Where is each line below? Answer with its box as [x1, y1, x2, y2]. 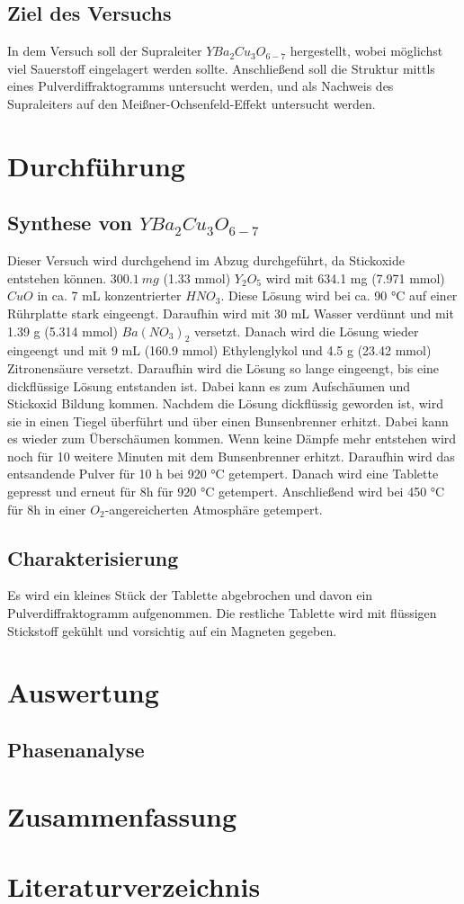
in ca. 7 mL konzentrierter [37, 286, 182, 305]
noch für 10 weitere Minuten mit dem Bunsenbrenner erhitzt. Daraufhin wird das [7, 446, 455, 465]
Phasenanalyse [7, 736, 145, 764]
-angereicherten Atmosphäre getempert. [104, 499, 323, 518]
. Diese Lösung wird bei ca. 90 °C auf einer [220, 286, 458, 305]
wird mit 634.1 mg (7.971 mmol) [265, 268, 445, 287]
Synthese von [7, 209, 132, 237]
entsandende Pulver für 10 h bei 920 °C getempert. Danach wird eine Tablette [7, 464, 439, 483]
